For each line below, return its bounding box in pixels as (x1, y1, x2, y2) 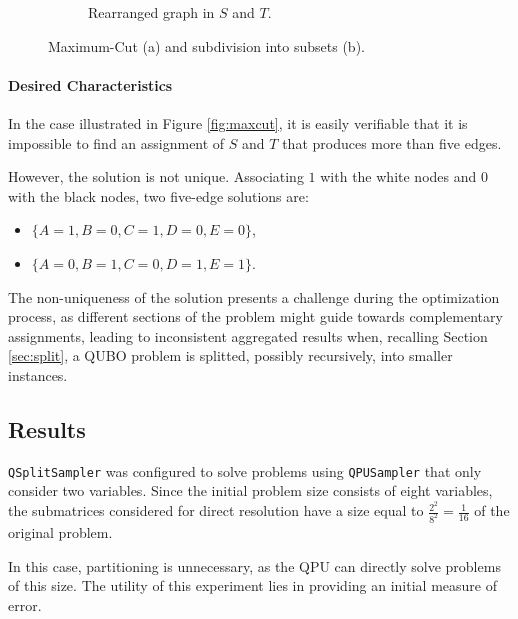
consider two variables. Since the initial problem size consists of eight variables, (8, 480, 493, 501)
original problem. (8, 521, 113, 542)
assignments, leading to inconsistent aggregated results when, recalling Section (8, 325, 488, 346)
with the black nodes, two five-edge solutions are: (8, 185, 309, 206)
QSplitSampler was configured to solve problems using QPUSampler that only (8, 460, 482, 481)
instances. (8, 364, 68, 385)
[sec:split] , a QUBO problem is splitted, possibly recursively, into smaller (8, 345, 453, 366)
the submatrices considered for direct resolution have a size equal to (8, 500, 424, 521)
